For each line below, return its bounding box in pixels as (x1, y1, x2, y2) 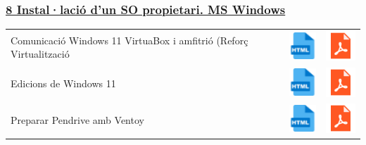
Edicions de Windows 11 (11, 76, 116, 91)
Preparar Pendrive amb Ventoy (11, 112, 144, 127)
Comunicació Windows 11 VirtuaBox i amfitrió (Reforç (11, 32, 248, 47)
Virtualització (11, 46, 70, 61)
